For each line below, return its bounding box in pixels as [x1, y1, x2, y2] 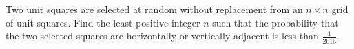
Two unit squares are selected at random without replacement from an [6, 2, 303, 16]
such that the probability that [212, 15, 339, 29]
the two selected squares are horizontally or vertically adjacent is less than [6, 29, 319, 43]
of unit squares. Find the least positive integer [6, 15, 200, 29]
